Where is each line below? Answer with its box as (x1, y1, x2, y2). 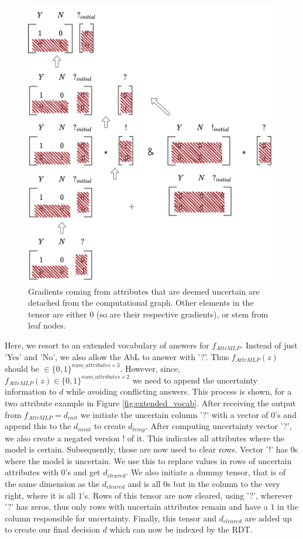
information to (5, 385, 57, 398)
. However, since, (120, 362, 180, 374)
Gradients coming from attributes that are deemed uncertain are (28, 285, 260, 297)
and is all (128, 478, 161, 490)
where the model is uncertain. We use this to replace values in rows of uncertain (5, 454, 292, 467)
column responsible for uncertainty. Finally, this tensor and (5, 512, 216, 524)
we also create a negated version (5, 431, 120, 444)
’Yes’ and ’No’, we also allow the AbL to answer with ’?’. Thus (5, 350, 229, 362)
